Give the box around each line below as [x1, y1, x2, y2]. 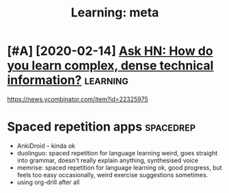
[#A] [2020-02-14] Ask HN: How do [7, 43, 213, 59]
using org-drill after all [16, 178, 80, 186]
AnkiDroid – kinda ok [16, 142, 75, 150]
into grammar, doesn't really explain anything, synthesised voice [16, 156, 198, 164]
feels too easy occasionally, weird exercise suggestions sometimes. [16, 170, 208, 179]
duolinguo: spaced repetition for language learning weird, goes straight [16, 149, 217, 157]
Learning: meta [70, 5, 159, 21]
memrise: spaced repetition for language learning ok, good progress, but [16, 163, 222, 172]
